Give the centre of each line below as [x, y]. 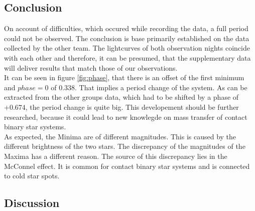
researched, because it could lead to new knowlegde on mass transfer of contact [126, 117]
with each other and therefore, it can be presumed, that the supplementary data [127, 57]
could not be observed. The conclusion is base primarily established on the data [127, 38]
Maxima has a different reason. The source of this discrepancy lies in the [116, 156]
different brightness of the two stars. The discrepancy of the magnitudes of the [125, 146]
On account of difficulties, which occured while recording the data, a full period [126, 28]
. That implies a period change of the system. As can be [161, 87]
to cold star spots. [32, 176]
